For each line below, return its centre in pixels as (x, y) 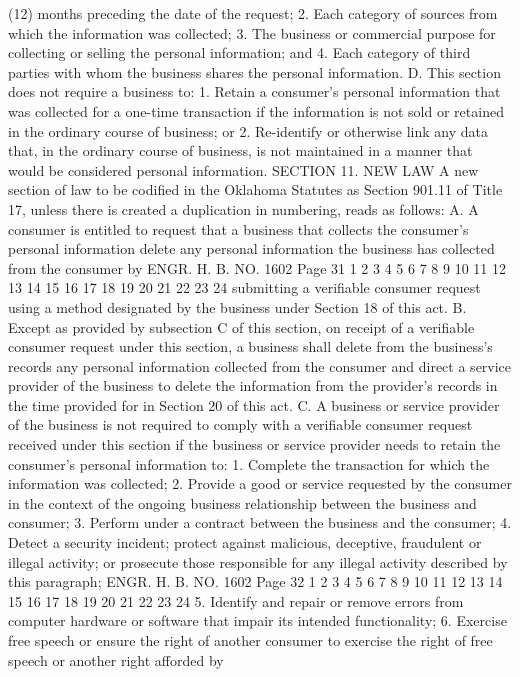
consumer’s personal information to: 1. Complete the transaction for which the (249, 463)
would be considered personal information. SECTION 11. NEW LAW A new (243, 169)
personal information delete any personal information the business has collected (251, 248)
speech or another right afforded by (116, 659)
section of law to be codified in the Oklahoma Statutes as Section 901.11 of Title (255, 189)
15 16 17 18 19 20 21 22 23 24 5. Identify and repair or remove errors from (236, 600)
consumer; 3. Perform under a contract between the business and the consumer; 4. (260, 522)
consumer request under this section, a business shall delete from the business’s (250, 346)
